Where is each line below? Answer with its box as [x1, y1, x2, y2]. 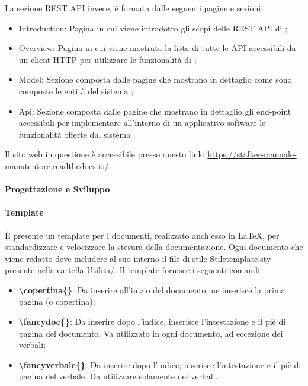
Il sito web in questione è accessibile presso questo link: [5, 148, 205, 160]
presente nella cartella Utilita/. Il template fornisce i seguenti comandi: [5, 264, 262, 276]
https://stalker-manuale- [207, 148, 297, 160]
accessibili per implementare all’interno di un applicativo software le [18, 116, 266, 129]
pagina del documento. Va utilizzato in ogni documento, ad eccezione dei [18, 327, 283, 339]
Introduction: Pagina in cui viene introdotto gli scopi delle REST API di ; [18, 21, 288, 34]
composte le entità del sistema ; [18, 84, 133, 97]
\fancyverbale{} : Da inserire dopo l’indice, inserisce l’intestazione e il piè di [18, 358, 301, 371]
